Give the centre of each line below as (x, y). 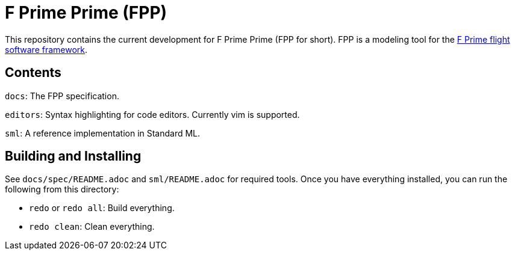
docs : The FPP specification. (62, 96)
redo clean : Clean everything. (92, 227)
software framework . (46, 49)
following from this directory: (62, 189)
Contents (33, 73)
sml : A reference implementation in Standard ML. (103, 133)
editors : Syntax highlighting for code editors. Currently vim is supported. (152, 114)
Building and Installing (73, 156)
